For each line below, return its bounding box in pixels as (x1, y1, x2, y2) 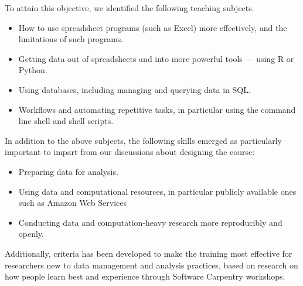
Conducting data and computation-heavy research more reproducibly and (18, 216, 282, 228)
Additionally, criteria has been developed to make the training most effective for (5, 247, 292, 259)
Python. (18, 64, 47, 76)
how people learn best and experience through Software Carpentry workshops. (5, 270, 285, 282)
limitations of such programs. (18, 33, 124, 45)
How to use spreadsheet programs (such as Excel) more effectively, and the (18, 21, 287, 33)
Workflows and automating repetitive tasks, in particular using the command (18, 103, 296, 115)
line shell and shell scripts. (18, 115, 114, 127)
